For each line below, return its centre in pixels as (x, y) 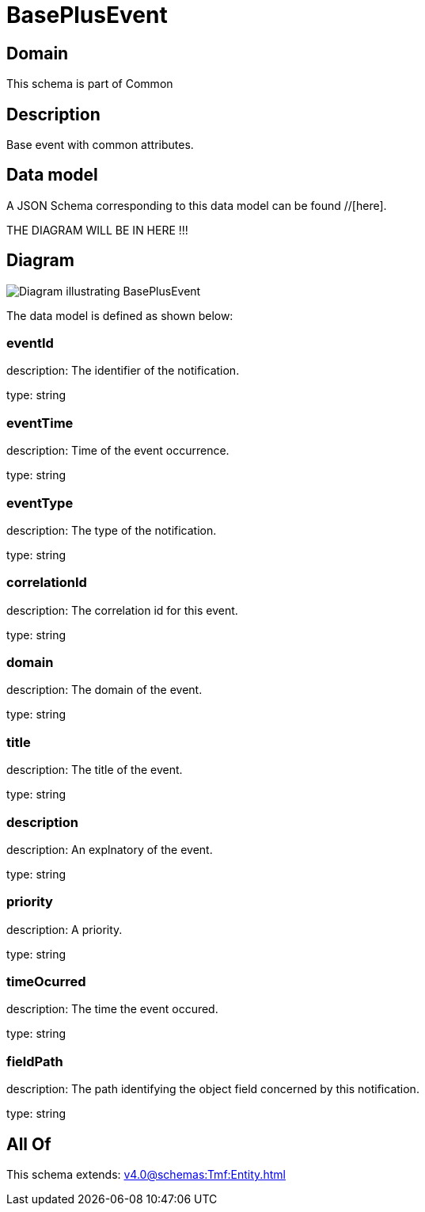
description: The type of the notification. (112, 530)
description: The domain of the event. (104, 690)
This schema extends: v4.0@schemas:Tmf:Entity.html (146, 1175)
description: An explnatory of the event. (110, 849)
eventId (30, 343)
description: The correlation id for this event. (122, 610)
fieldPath (35, 1061)
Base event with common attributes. (100, 145)
